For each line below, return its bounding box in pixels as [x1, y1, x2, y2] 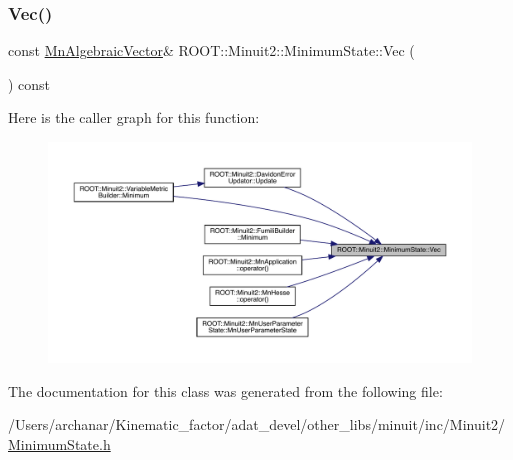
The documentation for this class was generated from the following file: [8, 380, 443, 401]
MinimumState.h [8, 433, 111, 454]
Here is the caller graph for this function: [8, 107, 260, 128]
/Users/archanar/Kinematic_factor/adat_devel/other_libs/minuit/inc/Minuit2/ [8, 414, 506, 435]
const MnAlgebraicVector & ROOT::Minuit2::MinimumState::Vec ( [8, 40, 415, 61]
